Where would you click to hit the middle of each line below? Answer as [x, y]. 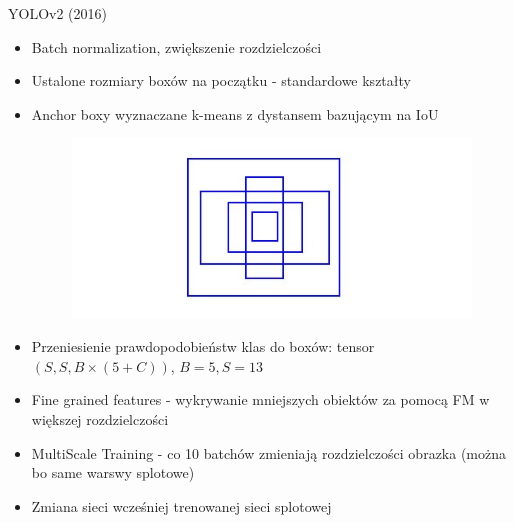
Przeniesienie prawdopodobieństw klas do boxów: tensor [203, 346]
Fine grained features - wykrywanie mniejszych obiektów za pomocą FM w [260, 399]
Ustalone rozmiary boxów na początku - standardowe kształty [221, 80]
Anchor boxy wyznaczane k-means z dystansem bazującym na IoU [235, 113]
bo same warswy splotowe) [113, 472]
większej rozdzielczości [100, 419]
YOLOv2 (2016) [57, 13]
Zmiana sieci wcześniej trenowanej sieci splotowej [181, 505]
